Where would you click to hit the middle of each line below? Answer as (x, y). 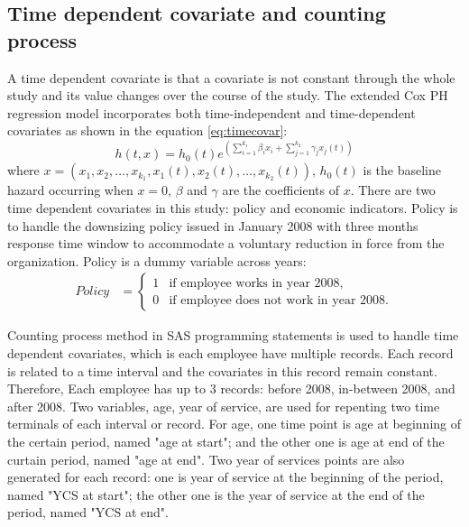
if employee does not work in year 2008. (279, 300)
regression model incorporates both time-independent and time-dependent (212, 112)
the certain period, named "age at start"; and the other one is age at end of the (226, 442)
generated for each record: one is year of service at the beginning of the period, (225, 477)
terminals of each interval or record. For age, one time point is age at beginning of (234, 424)
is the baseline (402, 170)
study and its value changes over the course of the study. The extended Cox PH (228, 95)
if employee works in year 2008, (256, 283)
